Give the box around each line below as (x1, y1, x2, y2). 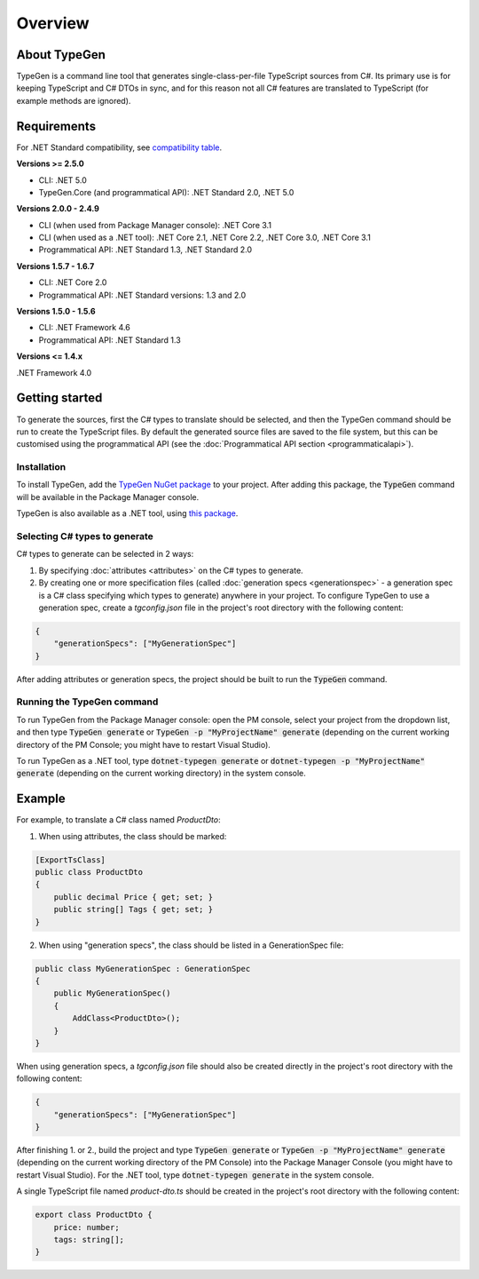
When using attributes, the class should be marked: (38, 830, 227, 841)
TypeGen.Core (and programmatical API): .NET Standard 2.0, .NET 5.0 (38, 187, 294, 197)
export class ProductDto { (35, 1210, 153, 1220)
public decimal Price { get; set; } (53, 892, 213, 902)
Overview (16, 13, 90, 33)
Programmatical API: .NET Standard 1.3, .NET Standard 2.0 (38, 244, 253, 255)
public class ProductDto (35, 867, 144, 878)
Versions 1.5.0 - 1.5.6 (16, 306, 96, 317)
